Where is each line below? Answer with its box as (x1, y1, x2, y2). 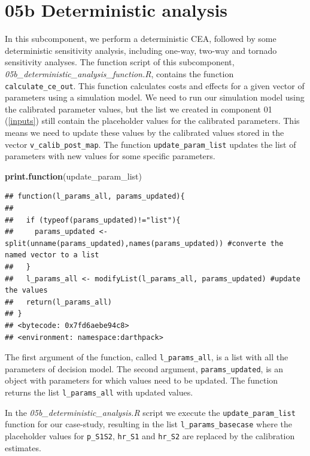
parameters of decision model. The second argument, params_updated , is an (5, 362, 284, 375)
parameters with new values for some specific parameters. (5, 150, 215, 162)
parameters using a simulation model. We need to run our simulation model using (5, 91, 305, 104)
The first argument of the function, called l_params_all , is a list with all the (5, 351, 288, 363)
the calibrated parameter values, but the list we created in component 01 (5, 102, 272, 115)
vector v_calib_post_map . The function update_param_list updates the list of (5, 138, 296, 150)
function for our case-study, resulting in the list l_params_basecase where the (5, 418, 292, 430)
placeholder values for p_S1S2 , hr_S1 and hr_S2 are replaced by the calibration (5, 429, 295, 442)
